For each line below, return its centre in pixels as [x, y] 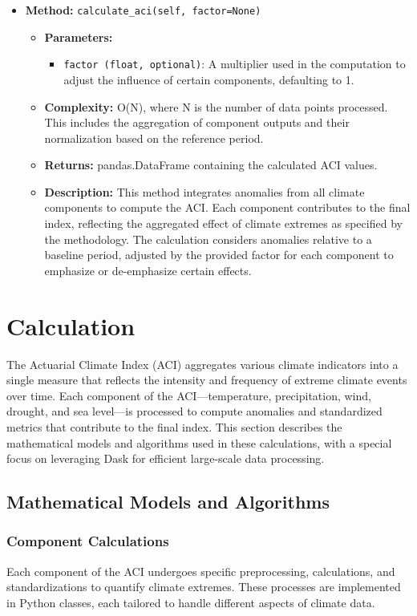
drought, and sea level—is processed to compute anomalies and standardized [194, 411]
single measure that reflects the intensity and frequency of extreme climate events [207, 380]
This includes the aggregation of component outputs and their [197, 122]
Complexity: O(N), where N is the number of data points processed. [216, 106]
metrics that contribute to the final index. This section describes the [174, 426]
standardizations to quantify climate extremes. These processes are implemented [204, 587]
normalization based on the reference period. [154, 138]
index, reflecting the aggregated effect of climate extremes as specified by [223, 223]
